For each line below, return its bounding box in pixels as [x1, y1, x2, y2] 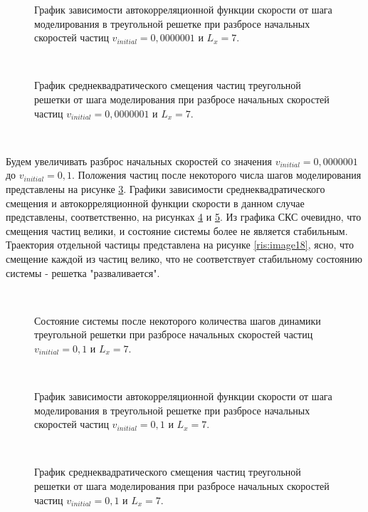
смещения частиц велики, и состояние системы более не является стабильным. [6, 223, 348, 238]
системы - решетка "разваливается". [6, 265, 160, 280]
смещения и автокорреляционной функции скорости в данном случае [6, 195, 305, 210]
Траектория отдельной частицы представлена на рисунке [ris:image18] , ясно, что [6, 237, 354, 252]
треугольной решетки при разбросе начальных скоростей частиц [34, 327, 313, 342]
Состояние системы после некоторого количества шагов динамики [34, 313, 321, 328]
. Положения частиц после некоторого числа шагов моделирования [71, 167, 362, 182]
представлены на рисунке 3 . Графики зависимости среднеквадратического [6, 181, 325, 196]
